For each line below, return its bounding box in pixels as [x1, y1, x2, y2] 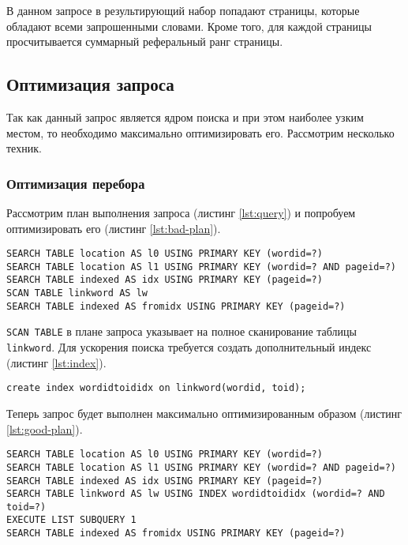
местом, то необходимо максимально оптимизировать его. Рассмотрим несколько [6, 124, 395, 141]
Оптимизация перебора [6, 173, 145, 193]
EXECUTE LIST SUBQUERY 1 [6, 514, 137, 526]
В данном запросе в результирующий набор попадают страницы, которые [6, 2, 360, 18]
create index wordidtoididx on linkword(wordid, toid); [6, 382, 306, 394]
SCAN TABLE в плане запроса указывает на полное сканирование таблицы [6, 323, 357, 340]
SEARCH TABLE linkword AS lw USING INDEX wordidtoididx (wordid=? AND [6, 488, 385, 500]
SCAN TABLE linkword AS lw [6, 288, 148, 299]
